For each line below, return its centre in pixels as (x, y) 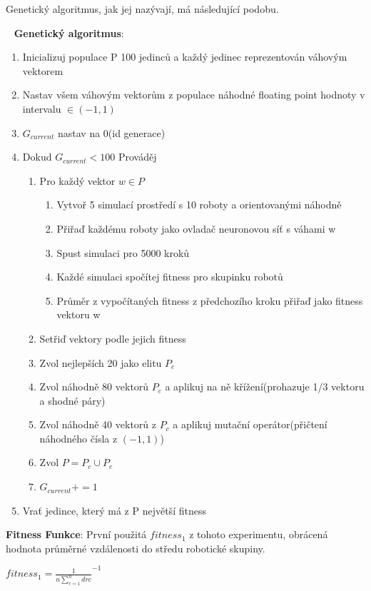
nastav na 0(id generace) (111, 132)
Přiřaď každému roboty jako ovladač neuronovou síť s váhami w (196, 228)
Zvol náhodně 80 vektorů (94, 387)
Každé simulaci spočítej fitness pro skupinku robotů (170, 277)
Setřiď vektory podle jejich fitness (113, 338)
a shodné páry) (72, 400)
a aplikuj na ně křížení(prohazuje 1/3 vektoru (265, 387)
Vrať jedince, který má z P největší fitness (114, 510)
